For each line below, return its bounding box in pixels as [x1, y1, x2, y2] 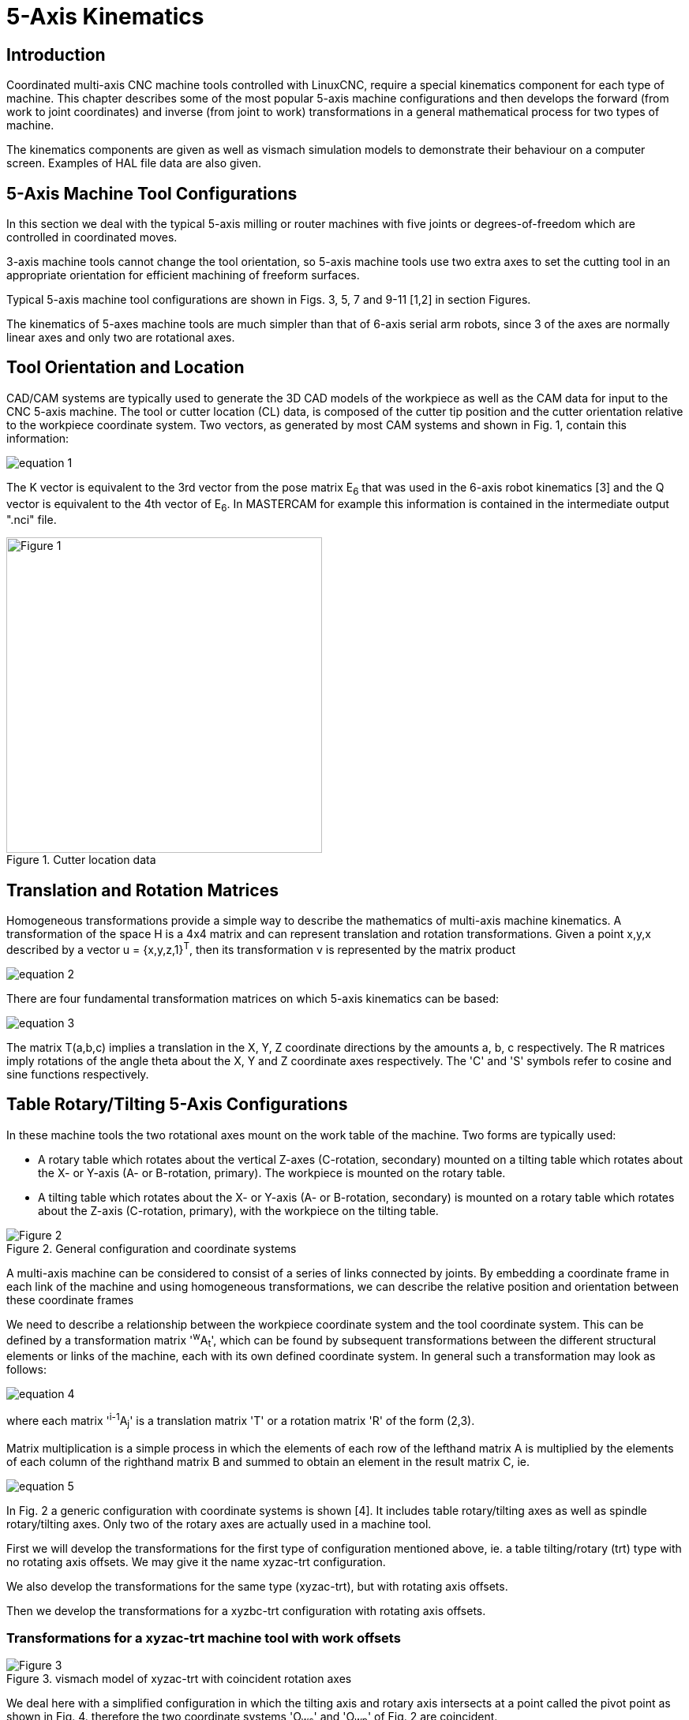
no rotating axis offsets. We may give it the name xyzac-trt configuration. [6, 1554, 386, 1569]
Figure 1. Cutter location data [6, 853, 156, 867]
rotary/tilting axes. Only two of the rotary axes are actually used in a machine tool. [6, 1516, 432, 1531]
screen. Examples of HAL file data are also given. [6, 156, 262, 170]
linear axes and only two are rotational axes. [6, 331, 235, 345]
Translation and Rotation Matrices [6, 880, 279, 900]
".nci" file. [6, 513, 57, 527]
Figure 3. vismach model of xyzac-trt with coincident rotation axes [6, 1672, 352, 1686]
